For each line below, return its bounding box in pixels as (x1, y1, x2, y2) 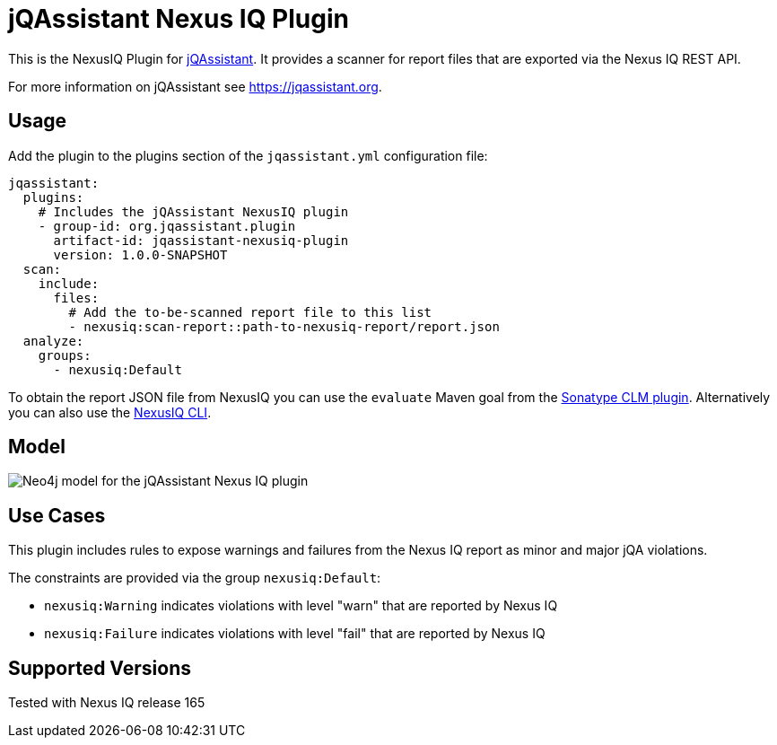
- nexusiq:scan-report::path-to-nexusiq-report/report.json (68, 319, 500, 334)
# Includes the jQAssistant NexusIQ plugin (38, 204, 349, 219)
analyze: (22, 333, 84, 348)
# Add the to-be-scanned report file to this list (68, 304, 432, 320)
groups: (38, 347, 92, 363)
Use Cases (8, 504, 106, 527)
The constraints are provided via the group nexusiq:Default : (8, 570, 381, 586)
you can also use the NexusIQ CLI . (8, 404, 212, 420)
